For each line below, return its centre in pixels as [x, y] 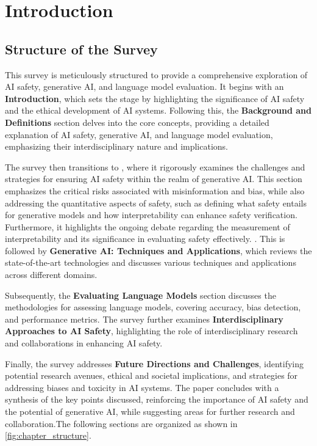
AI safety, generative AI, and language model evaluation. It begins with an [144, 86]
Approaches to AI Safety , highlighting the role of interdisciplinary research [151, 331]
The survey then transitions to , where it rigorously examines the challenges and [155, 166]
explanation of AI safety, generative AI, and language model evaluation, [139, 134]
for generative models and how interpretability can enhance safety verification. [151, 215]
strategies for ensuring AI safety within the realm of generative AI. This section [154, 179]
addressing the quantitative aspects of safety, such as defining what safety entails [156, 203]
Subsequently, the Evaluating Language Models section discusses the [141, 295]
